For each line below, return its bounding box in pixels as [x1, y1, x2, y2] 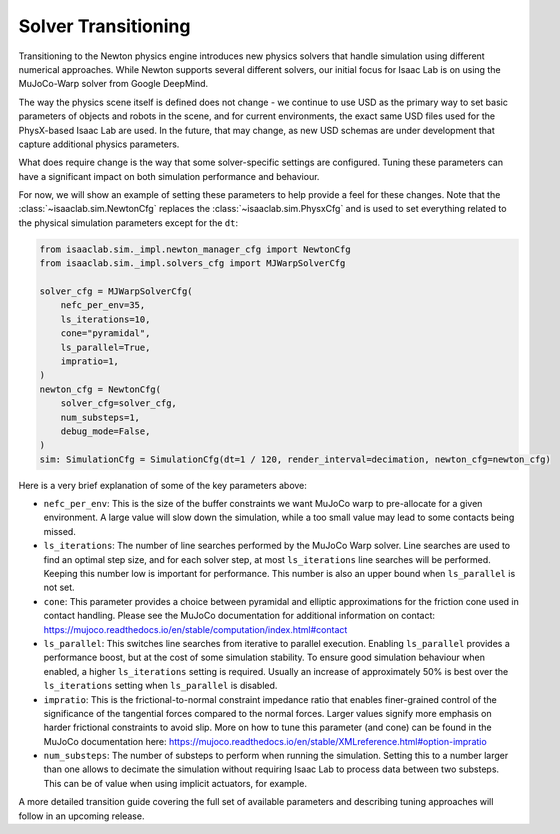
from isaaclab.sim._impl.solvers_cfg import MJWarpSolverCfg [39, 258, 346, 269]
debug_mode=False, [60, 425, 151, 437]
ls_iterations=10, [60, 313, 151, 325]
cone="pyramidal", [60, 328, 151, 339]
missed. [43, 525, 77, 537]
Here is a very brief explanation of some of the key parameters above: [18, 479, 307, 491]
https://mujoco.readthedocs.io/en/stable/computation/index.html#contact [43, 623, 348, 635]
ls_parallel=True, [60, 341, 151, 353]
